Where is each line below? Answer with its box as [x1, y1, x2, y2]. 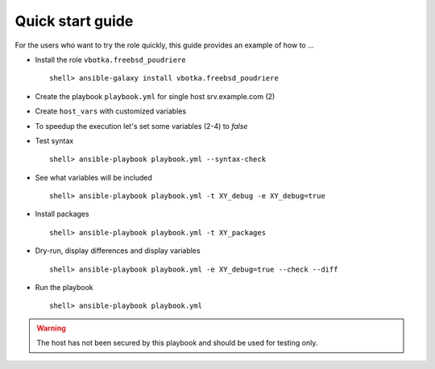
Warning [36, 323, 66, 333]
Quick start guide [14, 12, 134, 30]
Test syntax [35, 135, 74, 145]
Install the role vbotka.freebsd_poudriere [35, 55, 186, 64]
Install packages [35, 209, 89, 219]
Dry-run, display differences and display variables [35, 246, 201, 255]
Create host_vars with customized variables [35, 106, 187, 116]
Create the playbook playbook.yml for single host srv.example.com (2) [35, 91, 275, 101]
